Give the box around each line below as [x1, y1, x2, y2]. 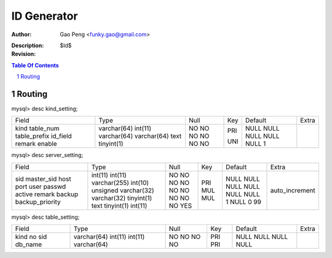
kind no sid [15, 233, 47, 241]
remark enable [15, 140, 58, 148]
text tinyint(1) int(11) [91, 201, 148, 210]
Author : [11, 31, 32, 38]
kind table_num [15, 124, 60, 133]
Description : [11, 42, 44, 49]
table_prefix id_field [15, 132, 72, 140]
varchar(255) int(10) [91, 178, 149, 187]
